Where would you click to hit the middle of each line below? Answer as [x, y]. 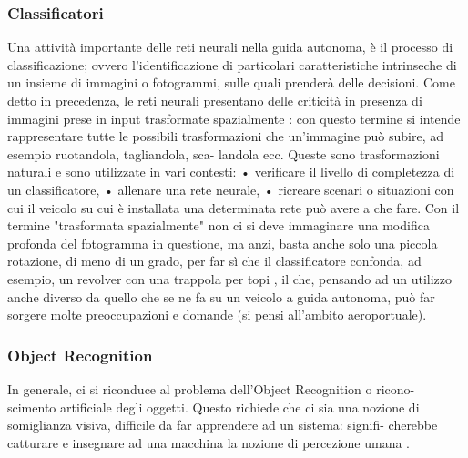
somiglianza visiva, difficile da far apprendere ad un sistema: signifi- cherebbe [223, 425]
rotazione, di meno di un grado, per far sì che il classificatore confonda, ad [214, 261]
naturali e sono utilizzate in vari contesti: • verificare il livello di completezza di [231, 172]
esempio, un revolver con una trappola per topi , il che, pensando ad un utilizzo [230, 278]
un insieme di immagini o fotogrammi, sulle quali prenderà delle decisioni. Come [231, 82]
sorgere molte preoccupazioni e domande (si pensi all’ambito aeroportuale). [217, 315]
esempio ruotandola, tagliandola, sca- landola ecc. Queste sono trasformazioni [224, 153]
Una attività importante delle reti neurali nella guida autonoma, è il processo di [230, 47]
